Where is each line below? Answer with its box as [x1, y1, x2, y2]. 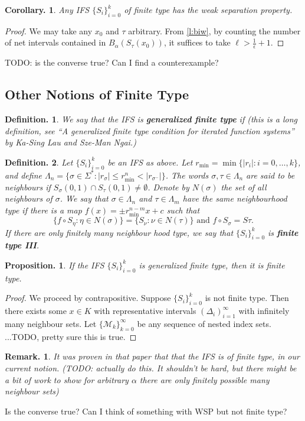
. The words [165, 169, 209, 181]
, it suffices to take [163, 36, 231, 48]
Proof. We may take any [5, 24, 93, 37]
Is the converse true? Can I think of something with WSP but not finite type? [5, 404, 287, 417]
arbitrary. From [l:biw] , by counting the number [128, 24, 301, 37]
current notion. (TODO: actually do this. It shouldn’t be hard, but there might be [5, 361, 297, 374]
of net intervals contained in [5, 36, 106, 48]
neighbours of [5, 192, 53, 205]
